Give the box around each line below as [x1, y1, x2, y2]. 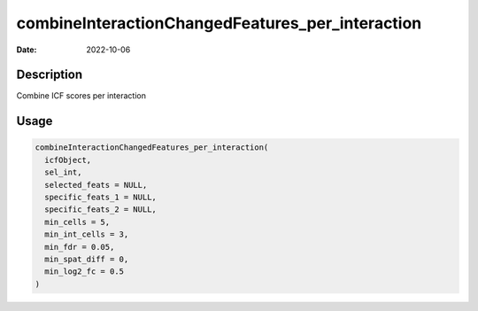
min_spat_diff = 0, [44, 253, 129, 264]
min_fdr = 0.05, [44, 242, 115, 252]
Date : [16, 44, 37, 55]
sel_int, [44, 167, 82, 177]
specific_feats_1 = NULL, [44, 192, 157, 203]
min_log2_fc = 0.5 [44, 267, 124, 276]
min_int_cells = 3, [44, 229, 129, 239]
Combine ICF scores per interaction [16, 90, 146, 101]
